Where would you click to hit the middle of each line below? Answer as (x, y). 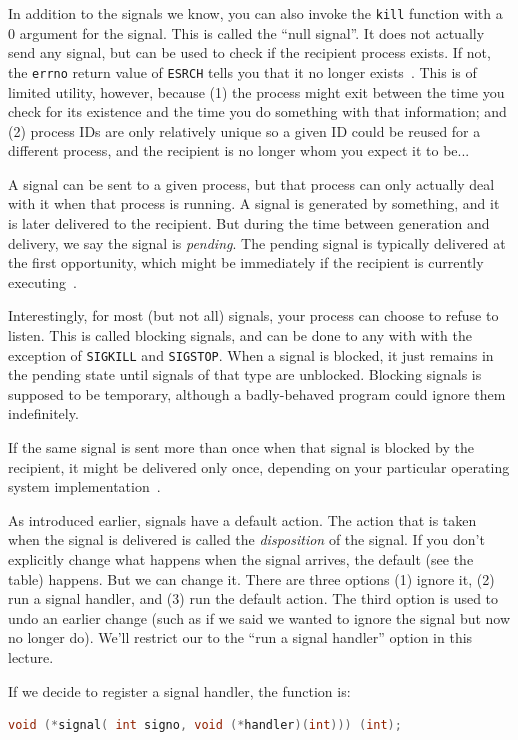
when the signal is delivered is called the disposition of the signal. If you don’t (246, 539)
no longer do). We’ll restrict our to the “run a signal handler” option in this (240, 637)
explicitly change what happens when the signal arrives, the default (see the (241, 559)
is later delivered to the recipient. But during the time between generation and (249, 223)
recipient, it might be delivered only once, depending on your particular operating (259, 466)
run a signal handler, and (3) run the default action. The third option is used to (253, 598)
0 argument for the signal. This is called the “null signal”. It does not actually (246, 32)
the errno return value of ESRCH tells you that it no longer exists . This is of (242, 71)
